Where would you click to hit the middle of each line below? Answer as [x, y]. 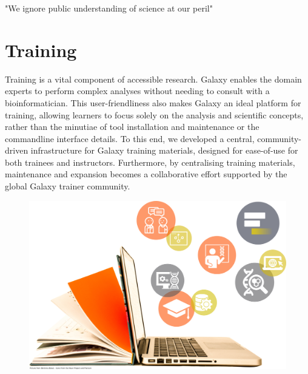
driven [17, 150]
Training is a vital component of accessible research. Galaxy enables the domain [153, 79]
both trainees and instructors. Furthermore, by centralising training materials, [150, 162]
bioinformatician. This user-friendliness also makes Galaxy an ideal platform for [153, 102]
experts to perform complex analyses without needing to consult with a [137, 91]
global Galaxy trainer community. [68, 186]
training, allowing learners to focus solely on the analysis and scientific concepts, [154, 114]
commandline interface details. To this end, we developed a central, [130, 138]
